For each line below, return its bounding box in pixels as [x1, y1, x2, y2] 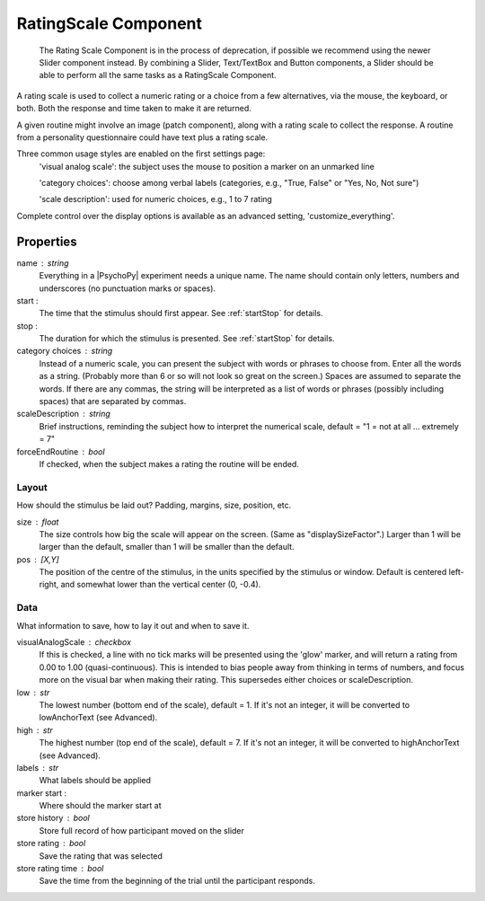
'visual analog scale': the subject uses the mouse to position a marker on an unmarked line [39, 161, 375, 172]
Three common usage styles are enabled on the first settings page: [16, 148, 266, 159]
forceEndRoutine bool [16, 446, 105, 457]
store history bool [16, 813, 90, 824]
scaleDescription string [16, 409, 111, 420]
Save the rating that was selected [39, 850, 163, 861]
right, [39, 579, 59, 590]
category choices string [16, 346, 113, 357]
